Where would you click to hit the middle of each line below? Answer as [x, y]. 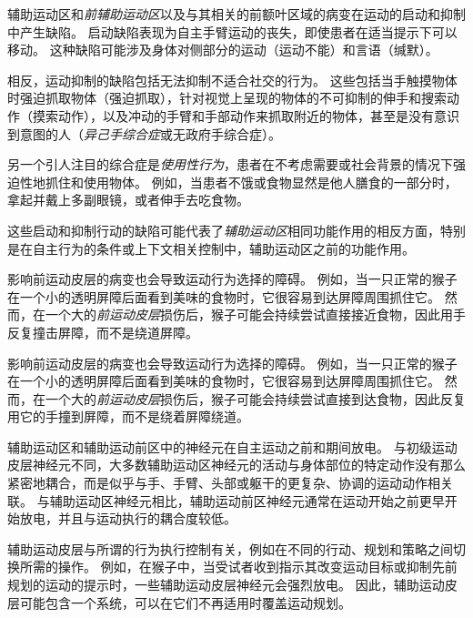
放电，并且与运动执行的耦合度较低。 [128, 518]
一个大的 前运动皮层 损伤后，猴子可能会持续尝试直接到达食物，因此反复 [255, 398]
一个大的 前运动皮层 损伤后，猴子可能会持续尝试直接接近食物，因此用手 [255, 314]
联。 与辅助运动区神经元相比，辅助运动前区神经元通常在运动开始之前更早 [226, 500]
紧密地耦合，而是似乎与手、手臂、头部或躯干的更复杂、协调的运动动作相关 [230, 483]
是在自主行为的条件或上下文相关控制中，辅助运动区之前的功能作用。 [211, 248]
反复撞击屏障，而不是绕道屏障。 [103, 332]
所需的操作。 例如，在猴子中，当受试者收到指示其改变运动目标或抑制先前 [238, 567]
